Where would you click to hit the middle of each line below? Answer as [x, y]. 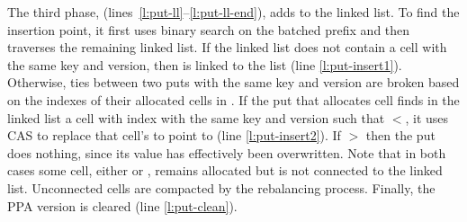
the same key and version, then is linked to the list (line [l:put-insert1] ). [205, 64]
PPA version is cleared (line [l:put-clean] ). [122, 205]
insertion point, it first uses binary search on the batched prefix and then [209, 29]
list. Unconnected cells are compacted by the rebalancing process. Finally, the [221, 187]
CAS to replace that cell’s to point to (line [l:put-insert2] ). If [174, 135]
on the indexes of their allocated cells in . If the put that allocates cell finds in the [233, 99]
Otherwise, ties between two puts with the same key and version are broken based [233, 82]
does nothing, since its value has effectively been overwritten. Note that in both [227, 152]
